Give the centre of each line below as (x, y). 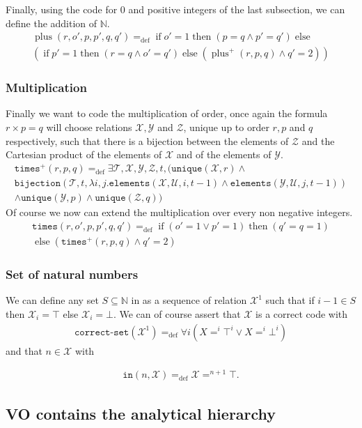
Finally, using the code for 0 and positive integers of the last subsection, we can (175, 9)
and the (318, 140)
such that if (290, 300)
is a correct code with (302, 313)
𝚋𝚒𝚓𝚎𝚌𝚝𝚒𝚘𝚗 (37, 184)
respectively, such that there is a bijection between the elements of (147, 140)
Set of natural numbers (72, 274)
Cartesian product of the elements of (84, 154)
